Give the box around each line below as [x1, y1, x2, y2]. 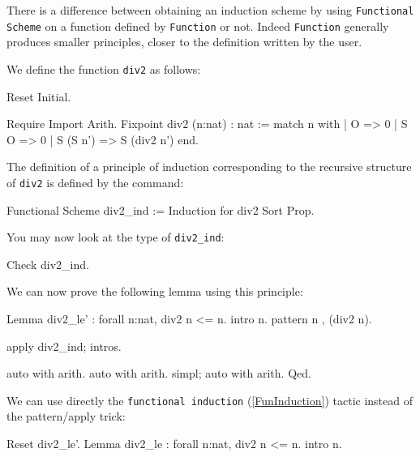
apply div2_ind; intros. [6, 337, 122, 354]
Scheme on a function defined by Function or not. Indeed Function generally [6, 17, 389, 34]
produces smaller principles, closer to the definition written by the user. [6, 33, 362, 50]
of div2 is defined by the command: [6, 173, 184, 190]
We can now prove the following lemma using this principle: [6, 283, 303, 300]
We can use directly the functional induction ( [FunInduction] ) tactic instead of [6, 391, 413, 408]
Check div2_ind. [6, 255, 89, 272]
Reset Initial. [6, 88, 71, 105]
